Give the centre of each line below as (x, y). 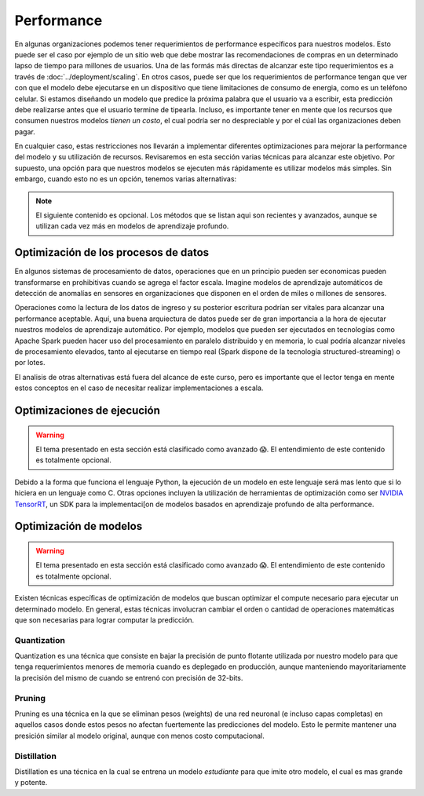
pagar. (25, 131)
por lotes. (30, 363)
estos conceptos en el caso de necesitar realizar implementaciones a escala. (139, 388)
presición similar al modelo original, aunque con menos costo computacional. (139, 736)
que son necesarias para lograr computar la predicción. (104, 619)
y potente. (31, 783)
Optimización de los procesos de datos (112, 252)
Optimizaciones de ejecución (87, 411)
